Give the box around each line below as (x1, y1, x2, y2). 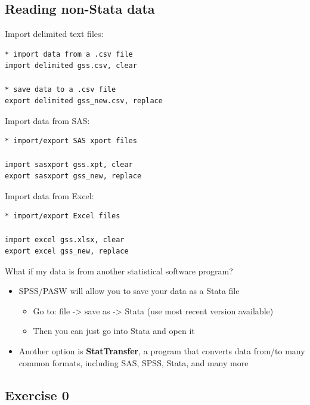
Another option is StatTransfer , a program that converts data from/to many (18, 345, 305, 357)
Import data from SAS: (5, 114, 90, 126)
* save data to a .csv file (5, 85, 116, 94)
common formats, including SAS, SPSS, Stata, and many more (18, 356, 249, 369)
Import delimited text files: (5, 27, 104, 40)
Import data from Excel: (5, 189, 94, 202)
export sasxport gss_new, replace (5, 172, 142, 181)
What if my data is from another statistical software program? (5, 264, 233, 277)
